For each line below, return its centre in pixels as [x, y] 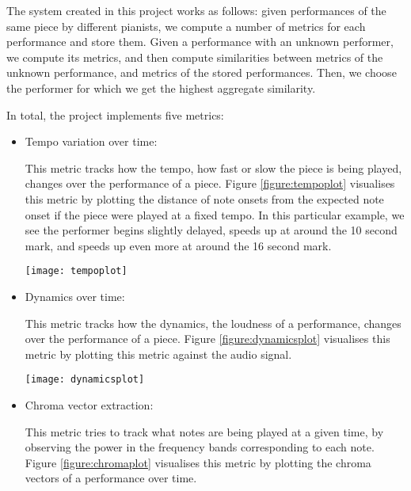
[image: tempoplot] [76, 271]
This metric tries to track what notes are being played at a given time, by [204, 431]
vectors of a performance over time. [111, 478]
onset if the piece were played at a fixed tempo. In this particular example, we [215, 214]
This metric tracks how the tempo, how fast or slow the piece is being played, [213, 167]
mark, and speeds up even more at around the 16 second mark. [178, 245]
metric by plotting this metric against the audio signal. [158, 354]
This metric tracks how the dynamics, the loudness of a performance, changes [213, 323]
